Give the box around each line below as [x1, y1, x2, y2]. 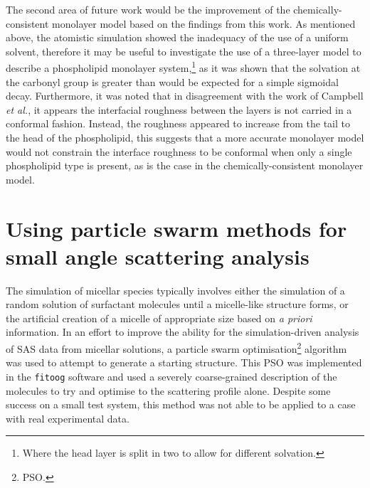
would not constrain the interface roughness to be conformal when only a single [6, 144, 352, 159]
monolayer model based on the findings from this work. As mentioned [52, 16, 356, 31]
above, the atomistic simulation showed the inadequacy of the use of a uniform [6, 30, 349, 45]
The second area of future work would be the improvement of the [6, 2, 290, 16]
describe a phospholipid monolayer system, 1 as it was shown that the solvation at [6, 58, 361, 75]
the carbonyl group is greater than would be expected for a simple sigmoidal [6, 74, 339, 89]
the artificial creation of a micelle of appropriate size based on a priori [6, 310, 312, 325]
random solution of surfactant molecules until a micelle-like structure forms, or [6, 297, 349, 312]
